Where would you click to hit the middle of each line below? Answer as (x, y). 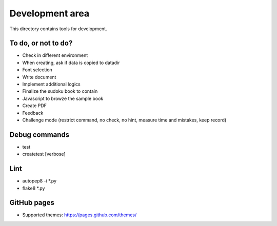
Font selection (37, 70)
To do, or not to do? (41, 43)
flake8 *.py (34, 188)
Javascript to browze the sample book (63, 98)
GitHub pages (32, 203)
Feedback (33, 113)
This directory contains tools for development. (58, 29)
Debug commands (39, 135)
